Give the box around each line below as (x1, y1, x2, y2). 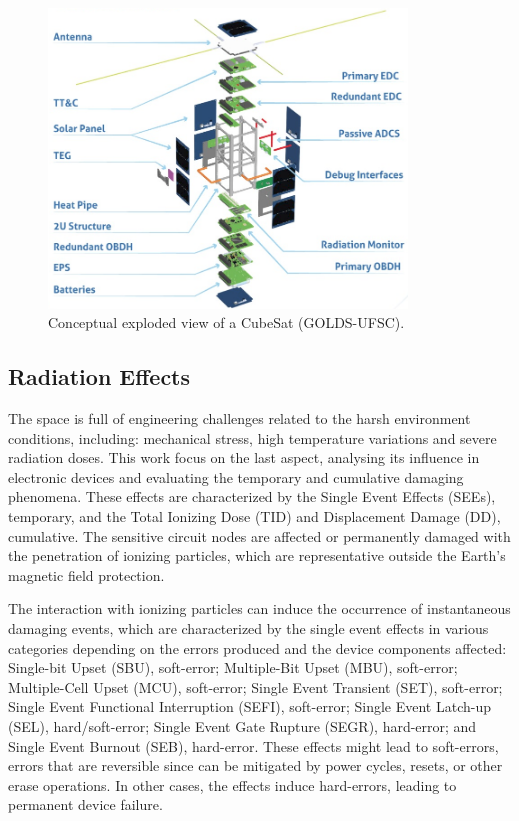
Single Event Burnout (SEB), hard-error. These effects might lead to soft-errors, (8, 735, 499, 756)
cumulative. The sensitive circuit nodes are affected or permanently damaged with (8, 525, 511, 546)
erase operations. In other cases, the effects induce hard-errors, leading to (8, 774, 457, 795)
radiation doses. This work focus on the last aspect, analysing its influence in (8, 447, 480, 468)
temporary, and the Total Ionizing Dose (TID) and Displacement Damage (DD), (8, 506, 501, 527)
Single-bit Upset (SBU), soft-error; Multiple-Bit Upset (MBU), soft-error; (8, 657, 458, 678)
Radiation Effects (8, 361, 191, 392)
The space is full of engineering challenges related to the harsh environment (8, 408, 471, 429)
